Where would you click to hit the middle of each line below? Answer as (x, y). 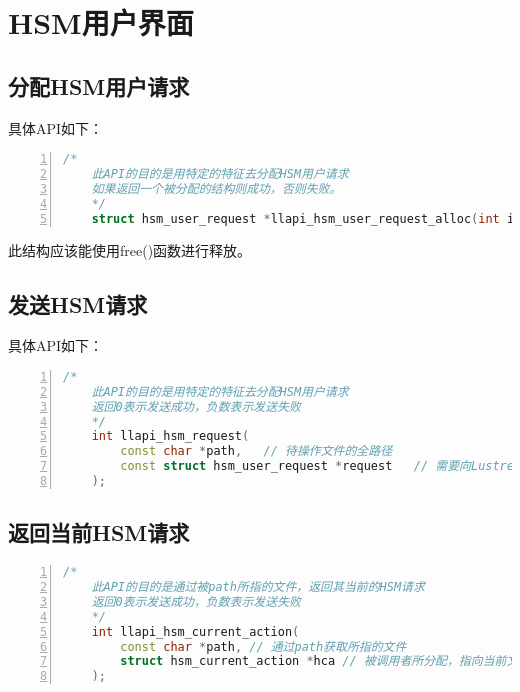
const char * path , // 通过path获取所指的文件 (263, 646)
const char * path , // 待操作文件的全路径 (256, 451)
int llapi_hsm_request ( (170, 436)
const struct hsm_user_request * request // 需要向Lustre (317, 466)
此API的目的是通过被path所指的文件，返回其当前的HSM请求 (258, 587)
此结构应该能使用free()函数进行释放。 (130, 249)
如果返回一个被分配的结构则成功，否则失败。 (216, 188)
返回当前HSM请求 (99, 532)
